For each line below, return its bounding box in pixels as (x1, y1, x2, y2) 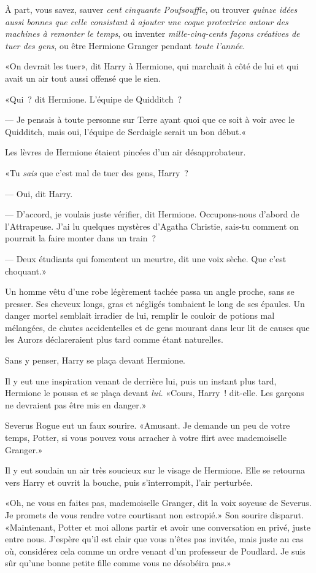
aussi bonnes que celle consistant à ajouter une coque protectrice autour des (5, 15, 288, 28)
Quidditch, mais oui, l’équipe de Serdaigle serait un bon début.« (5, 125, 247, 138)
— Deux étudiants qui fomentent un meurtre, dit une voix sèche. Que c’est (5, 252, 287, 265)
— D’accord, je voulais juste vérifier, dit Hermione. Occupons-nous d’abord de (5, 208, 299, 220)
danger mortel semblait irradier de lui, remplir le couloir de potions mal (5, 309, 275, 322)
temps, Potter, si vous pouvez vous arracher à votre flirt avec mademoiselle (5, 431, 287, 444)
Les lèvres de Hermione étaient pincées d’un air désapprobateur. (5, 146, 246, 158)
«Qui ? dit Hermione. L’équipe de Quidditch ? (5, 92, 182, 105)
